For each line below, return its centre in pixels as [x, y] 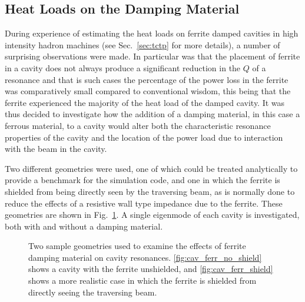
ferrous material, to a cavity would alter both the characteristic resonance [138, 125]
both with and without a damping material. [84, 226]
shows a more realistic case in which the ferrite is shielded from [142, 281]
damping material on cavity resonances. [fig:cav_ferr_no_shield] [145, 257]
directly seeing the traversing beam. [93, 292]
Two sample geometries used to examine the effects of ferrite [137, 246]
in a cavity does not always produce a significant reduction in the [123, 67]
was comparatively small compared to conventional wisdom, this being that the [148, 91]
